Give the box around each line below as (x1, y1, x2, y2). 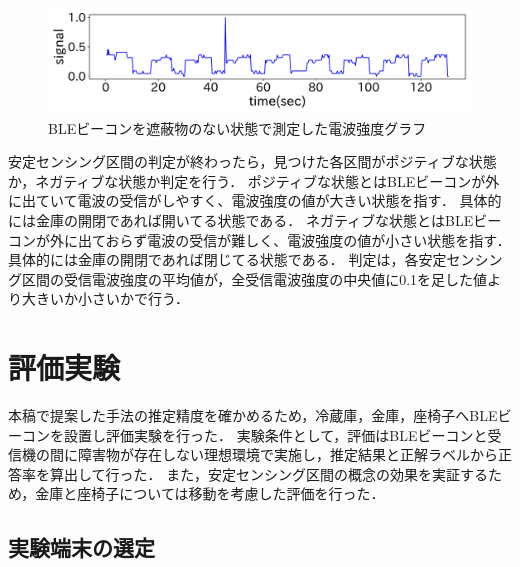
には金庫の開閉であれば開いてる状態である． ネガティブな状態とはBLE (8, 209, 474, 230)
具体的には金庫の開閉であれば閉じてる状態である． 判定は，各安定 (8, 249, 447, 270)
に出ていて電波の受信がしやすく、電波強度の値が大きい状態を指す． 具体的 (8, 190, 502, 211)
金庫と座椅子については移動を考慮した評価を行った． (35, 483, 385, 504)
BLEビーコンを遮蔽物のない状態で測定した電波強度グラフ (48, 117, 427, 138)
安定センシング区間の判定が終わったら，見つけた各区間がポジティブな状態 (8, 151, 497, 172)
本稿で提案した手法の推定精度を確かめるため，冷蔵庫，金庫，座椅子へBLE (8, 405, 498, 426)
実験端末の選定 (8, 532, 155, 563)
